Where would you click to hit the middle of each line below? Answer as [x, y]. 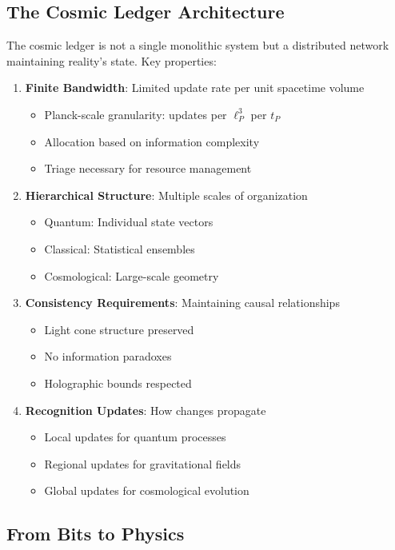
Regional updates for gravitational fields [143, 463]
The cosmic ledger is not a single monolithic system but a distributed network [198, 45]
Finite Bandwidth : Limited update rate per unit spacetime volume [195, 88]
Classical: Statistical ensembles [120, 248]
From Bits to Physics [96, 534]
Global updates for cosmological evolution [147, 490]
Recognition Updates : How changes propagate [146, 410]
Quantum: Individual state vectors [129, 222]
